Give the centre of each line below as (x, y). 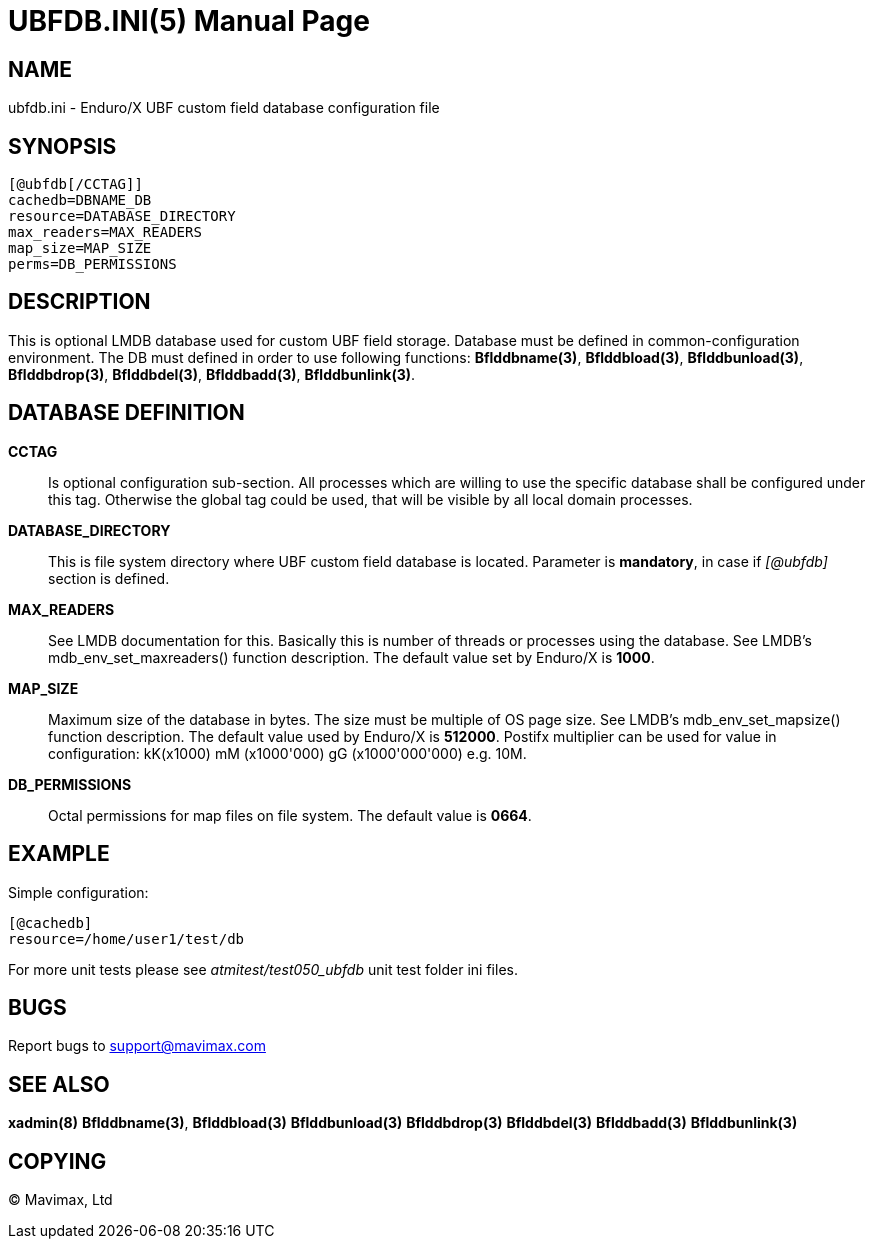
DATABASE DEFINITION (126, 413)
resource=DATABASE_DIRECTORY (122, 216)
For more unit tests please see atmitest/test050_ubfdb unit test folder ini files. (263, 969)
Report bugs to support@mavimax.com (137, 1046)
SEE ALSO (59, 1084)
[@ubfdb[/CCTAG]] (75, 184)
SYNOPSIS (62, 146)
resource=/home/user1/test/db (126, 938)
